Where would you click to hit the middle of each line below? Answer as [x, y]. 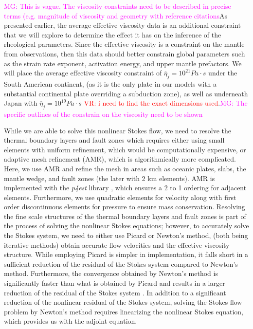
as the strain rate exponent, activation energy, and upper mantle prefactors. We [123, 63]
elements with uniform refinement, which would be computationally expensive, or [125, 149]
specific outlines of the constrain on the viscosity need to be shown [103, 114]
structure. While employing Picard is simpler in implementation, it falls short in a [126, 254]
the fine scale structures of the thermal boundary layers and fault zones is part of [125, 216]
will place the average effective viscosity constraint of [83, 73]
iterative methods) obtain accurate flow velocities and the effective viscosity [117, 245]
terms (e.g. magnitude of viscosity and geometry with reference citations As [116, 15]
